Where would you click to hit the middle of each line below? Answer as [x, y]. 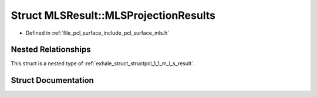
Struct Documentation [52, 80]
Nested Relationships [51, 50]
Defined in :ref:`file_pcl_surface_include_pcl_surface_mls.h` [97, 33]
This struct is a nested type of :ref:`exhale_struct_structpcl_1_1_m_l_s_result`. [103, 63]
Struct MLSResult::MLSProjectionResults [113, 15]
